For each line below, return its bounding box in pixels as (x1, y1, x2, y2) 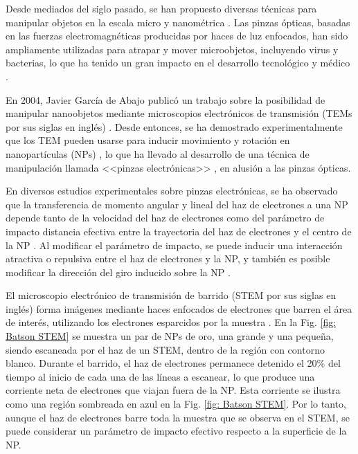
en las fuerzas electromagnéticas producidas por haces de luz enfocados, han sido (6, 28, 348, 43)
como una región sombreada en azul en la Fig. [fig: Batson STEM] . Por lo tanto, (6, 397, 346, 411)
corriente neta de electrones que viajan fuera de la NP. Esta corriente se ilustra (6, 383, 341, 397)
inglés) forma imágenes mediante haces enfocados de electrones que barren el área (6, 301, 352, 316)
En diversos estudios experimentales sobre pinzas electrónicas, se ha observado (6, 183, 338, 198)
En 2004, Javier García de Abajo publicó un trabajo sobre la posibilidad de (6, 92, 325, 107)
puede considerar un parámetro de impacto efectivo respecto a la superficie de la (6, 424, 347, 438)
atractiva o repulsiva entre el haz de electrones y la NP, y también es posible (6, 251, 330, 266)
